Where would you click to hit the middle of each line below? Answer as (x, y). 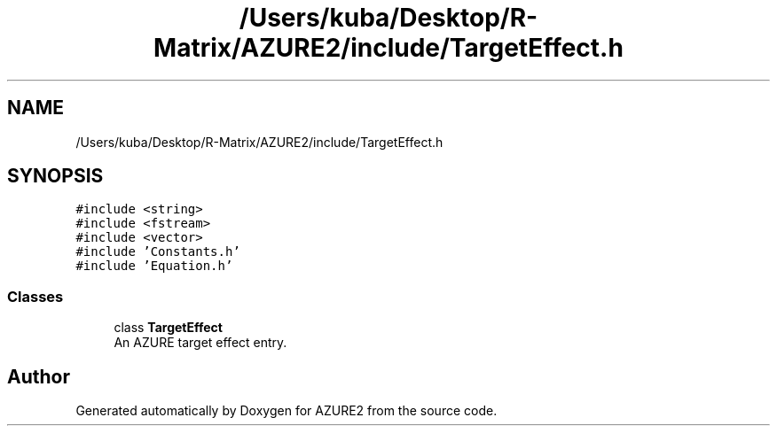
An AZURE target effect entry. (200, 343)
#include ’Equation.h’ (154, 266)
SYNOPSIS (55, 176)
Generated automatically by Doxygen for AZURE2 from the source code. (286, 411)
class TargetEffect (168, 328)
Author (39, 376)
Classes (35, 296)
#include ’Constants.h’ (158, 252)
